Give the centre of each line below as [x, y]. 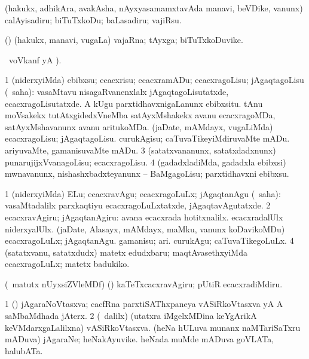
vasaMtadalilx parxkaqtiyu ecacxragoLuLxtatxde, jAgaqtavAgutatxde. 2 [138, 205]
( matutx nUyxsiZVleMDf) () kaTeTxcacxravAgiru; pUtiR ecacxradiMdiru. [144, 283]
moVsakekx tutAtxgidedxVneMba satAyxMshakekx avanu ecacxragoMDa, [140, 115]
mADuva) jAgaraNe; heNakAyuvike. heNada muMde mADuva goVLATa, [140, 339]
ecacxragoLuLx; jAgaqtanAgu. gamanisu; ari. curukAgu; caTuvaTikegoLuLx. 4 [149, 240]
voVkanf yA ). [35, 59]
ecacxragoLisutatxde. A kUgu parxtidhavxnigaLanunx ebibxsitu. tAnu [134, 103]
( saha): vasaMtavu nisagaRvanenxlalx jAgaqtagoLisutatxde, [117, 91]
